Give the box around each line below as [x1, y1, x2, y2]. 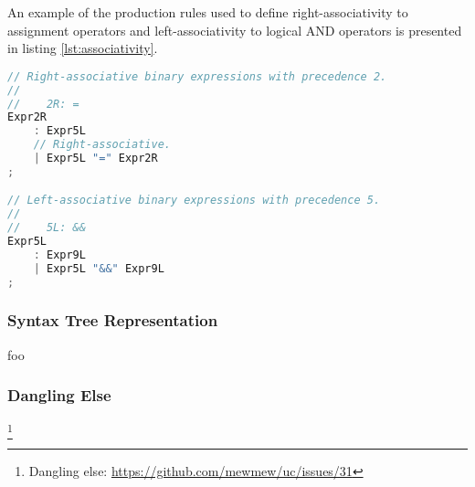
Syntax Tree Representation [7, 309, 218, 332]
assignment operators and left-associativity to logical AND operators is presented [7, 20, 462, 39]
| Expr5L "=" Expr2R [33, 152, 158, 165]
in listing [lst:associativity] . [7, 38, 158, 58]
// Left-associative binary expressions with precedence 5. [7, 194, 381, 207]
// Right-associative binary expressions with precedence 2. [7, 69, 387, 83]
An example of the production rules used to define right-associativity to [7, 3, 408, 21]
